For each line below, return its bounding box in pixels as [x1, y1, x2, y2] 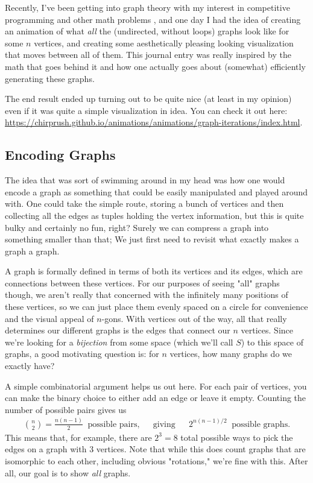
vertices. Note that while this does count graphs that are [96, 443, 306, 455]
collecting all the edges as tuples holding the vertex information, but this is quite [5, 209, 304, 221]
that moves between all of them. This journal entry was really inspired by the [5, 48, 291, 61]
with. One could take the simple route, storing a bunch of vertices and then [5, 197, 284, 210]
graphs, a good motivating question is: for [5, 347, 159, 360]
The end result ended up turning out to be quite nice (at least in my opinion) [5, 92, 292, 105]
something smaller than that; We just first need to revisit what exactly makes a [5, 233, 299, 245]
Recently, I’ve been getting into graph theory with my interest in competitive [5, 1, 290, 13]
